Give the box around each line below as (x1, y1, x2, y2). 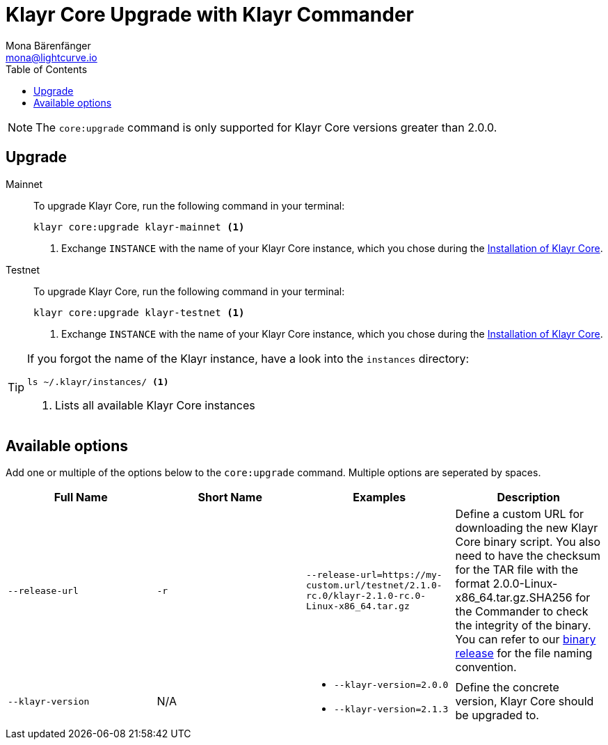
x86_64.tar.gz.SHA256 (455, 590, 573, 605)
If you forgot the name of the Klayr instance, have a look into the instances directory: (27, 351, 470, 366)
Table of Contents (6, 63, 88, 75)
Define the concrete (455, 680, 559, 695)
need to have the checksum (455, 549, 601, 563)
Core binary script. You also (455, 535, 601, 549)
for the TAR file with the (455, 563, 579, 577)
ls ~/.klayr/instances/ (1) (27, 376, 169, 387)
